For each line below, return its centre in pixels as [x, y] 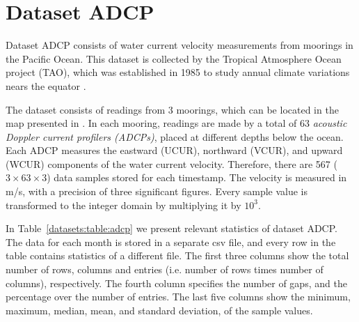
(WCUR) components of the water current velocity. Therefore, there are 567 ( [171, 163]
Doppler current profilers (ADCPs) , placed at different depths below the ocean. [175, 136]
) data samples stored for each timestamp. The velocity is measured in [197, 177]
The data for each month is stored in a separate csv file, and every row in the [171, 242]
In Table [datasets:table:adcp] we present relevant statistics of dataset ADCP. [171, 228]
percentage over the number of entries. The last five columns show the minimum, [178, 297]
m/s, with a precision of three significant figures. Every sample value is [157, 191]
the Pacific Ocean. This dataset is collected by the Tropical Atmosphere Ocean [174, 58]
